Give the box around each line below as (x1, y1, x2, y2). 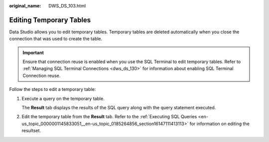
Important (22, 50, 44, 56)
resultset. (21, 128, 41, 134)
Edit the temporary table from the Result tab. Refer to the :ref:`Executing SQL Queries (21, 114, 197, 120)
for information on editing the (189, 121, 250, 127)
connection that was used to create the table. (9, 36, 103, 42)
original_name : (9, 3, 41, 8)
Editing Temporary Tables (9, 15, 91, 24)
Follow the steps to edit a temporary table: (9, 86, 96, 92)
